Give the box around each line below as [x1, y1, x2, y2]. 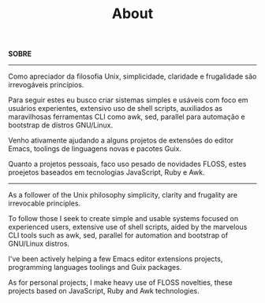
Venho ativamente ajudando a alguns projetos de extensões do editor [8, 135, 234, 146]
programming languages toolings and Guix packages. [8, 263, 182, 272]
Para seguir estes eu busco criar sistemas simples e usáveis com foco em [8, 95, 248, 105]
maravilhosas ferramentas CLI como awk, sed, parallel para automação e [8, 112, 246, 122]
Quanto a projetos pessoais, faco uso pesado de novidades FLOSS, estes [8, 159, 247, 169]
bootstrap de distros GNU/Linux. [8, 120, 113, 130]
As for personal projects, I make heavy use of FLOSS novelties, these [8, 278, 233, 287]
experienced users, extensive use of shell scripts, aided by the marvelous [8, 222, 248, 232]
